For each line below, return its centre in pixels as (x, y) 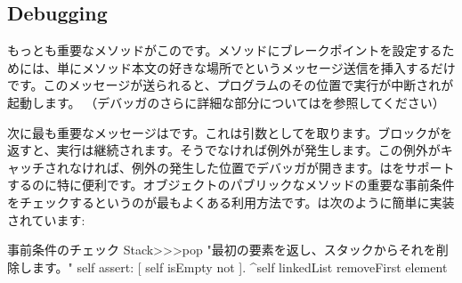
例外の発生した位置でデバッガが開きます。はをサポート (293, 167)
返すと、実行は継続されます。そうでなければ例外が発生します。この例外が (224, 150)
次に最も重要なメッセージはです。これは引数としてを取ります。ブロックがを (230, 132)
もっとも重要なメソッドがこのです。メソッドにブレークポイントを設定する (225, 50)
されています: (46, 219)
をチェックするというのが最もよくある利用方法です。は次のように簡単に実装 (231, 202)
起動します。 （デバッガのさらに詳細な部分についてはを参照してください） (226, 102)
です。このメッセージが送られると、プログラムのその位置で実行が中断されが (231, 85)
